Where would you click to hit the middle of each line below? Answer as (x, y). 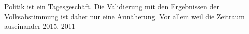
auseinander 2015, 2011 (40, 26)
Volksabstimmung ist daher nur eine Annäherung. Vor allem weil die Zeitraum (125, 16)
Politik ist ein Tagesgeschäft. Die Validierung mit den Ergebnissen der (112, 6)
